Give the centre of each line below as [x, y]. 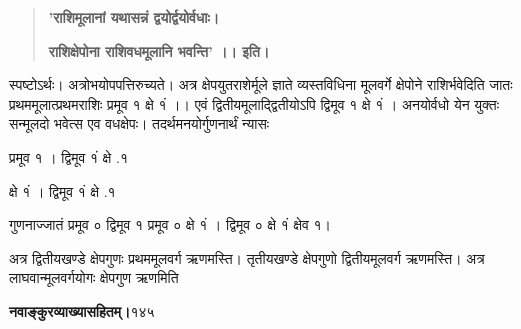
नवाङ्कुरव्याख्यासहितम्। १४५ [82, 310]
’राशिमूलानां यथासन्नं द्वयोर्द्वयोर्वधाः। [134, 17]
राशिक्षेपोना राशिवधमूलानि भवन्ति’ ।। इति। [159, 50]
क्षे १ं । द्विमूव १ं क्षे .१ [62, 190]
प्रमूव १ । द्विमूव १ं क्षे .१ [68, 156]
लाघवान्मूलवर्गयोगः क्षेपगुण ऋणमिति [94, 277]
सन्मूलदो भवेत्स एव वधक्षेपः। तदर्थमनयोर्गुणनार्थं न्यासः [139, 123]
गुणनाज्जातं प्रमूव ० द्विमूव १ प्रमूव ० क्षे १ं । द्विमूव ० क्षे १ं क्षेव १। [170, 224]
